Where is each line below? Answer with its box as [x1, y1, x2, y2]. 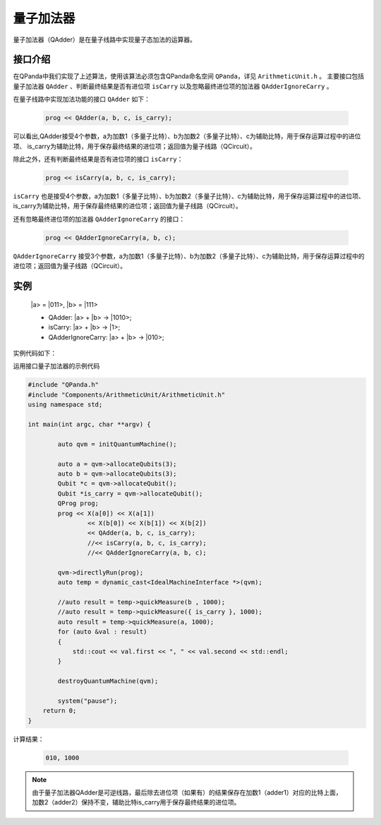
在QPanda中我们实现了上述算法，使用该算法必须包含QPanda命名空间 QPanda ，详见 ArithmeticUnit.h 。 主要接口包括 [13, 72, 365, 80]
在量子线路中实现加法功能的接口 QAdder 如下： [13, 95, 151, 104]
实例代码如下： [13, 349, 56, 358]
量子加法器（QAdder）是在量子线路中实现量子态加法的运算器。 [13, 35, 197, 44]
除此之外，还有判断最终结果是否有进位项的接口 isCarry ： [13, 155, 183, 163]
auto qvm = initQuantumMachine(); [57, 440, 177, 448]
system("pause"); [57, 697, 118, 705]
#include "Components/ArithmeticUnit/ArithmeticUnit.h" [28, 390, 226, 399]
